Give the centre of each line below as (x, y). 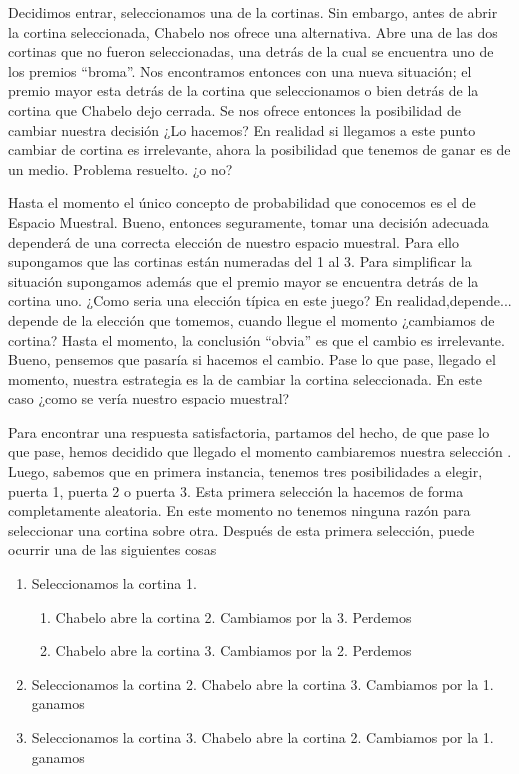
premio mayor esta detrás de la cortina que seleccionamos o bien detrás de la (243, 90)
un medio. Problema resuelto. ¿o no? (120, 168)
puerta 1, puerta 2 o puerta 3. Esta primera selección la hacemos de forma (236, 490)
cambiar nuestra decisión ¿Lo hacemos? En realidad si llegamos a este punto (242, 129)
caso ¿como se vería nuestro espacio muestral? (149, 398)
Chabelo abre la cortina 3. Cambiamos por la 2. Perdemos (233, 650)
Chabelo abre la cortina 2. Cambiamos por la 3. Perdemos (233, 616)
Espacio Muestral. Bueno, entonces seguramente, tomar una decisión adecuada (248, 221)
